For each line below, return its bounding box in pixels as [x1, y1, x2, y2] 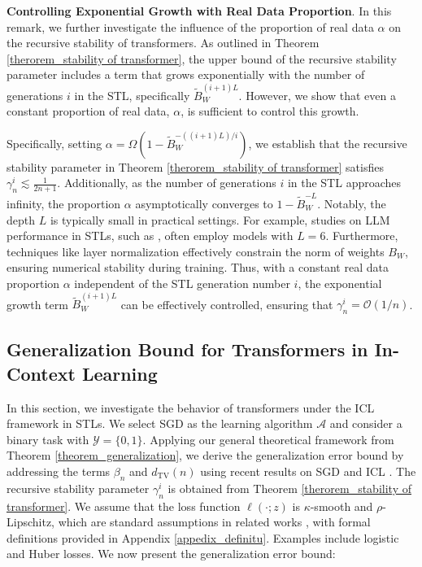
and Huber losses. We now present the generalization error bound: [7, 545, 336, 562]
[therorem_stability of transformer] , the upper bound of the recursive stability [7, 50, 397, 67]
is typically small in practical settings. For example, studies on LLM [50, 211, 390, 228]
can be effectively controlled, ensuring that [120, 295, 333, 312]
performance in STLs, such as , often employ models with [7, 227, 294, 244]
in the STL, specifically [74, 86, 190, 103]
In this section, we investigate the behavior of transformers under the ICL [7, 399, 375, 416]
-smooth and [310, 497, 373, 514]
